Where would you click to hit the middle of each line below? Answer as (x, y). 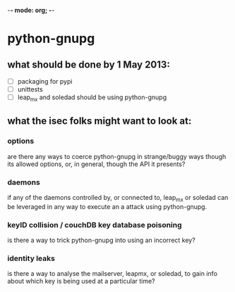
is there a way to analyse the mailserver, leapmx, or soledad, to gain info (112, 274)
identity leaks (31, 258)
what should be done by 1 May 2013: (89, 64)
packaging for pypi (45, 81)
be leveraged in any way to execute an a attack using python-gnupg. (107, 206)
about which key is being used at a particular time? (81, 281)
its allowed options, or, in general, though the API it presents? (96, 164)
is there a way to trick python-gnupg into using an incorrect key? (101, 240)
